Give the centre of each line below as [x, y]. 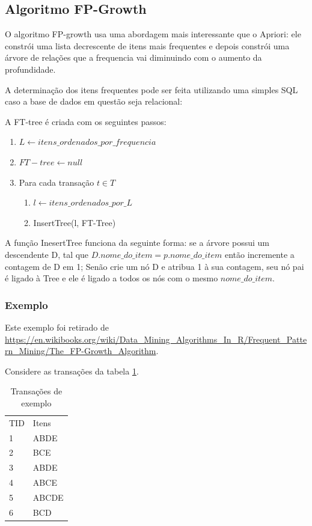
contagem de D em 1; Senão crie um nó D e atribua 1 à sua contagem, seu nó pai [154, 266]
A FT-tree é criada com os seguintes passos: [86, 121]
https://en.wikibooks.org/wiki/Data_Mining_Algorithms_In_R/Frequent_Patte [156, 339]
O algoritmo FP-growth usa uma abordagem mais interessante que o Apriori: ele [153, 34]
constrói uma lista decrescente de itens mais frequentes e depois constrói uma [147, 45]
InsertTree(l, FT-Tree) [75, 222]
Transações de [36, 391]
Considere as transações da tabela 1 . [72, 371]
